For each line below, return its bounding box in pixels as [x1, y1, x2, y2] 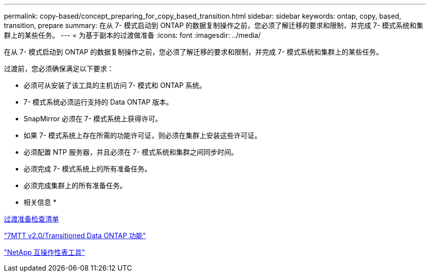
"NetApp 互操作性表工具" [4, 248, 85, 256]
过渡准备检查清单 [4, 215, 59, 223]
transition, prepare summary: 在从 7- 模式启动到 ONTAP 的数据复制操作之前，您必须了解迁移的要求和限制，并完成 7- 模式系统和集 [4, 21, 424, 29]
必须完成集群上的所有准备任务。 [24, 181, 127, 190]
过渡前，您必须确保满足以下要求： [4, 64, 114, 73]
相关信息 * [24, 198, 56, 206]
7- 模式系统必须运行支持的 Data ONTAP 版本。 [24, 98, 173, 106]
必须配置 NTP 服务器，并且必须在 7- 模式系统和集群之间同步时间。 [24, 148, 238, 156]
